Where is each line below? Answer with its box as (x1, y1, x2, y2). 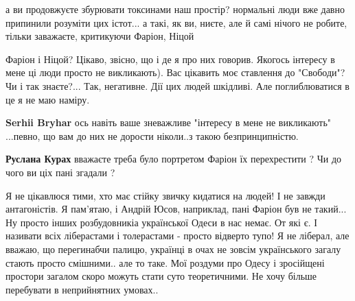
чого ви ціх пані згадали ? (5, 165, 115, 179)
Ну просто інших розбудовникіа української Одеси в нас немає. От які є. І (5, 215, 317, 229)
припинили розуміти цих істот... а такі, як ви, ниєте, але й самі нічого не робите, (5, 15, 347, 29)
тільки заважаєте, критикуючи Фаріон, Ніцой (5, 29, 194, 43)
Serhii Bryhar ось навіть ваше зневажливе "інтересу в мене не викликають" (5, 115, 332, 130)
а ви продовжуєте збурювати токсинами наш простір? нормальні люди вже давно (5, 2, 345, 16)
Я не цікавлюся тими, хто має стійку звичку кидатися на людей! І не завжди (5, 188, 325, 202)
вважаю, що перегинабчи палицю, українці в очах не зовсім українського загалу (5, 241, 341, 256)
